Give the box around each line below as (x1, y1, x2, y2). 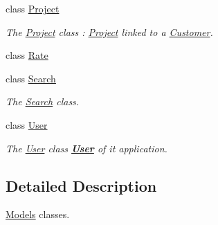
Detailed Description (6, 174, 157, 196)
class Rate (6, 48, 48, 62)
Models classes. (6, 207, 70, 222)
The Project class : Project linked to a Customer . (6, 24, 213, 39)
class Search (6, 71, 56, 85)
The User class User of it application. (6, 141, 167, 155)
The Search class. (6, 94, 80, 109)
